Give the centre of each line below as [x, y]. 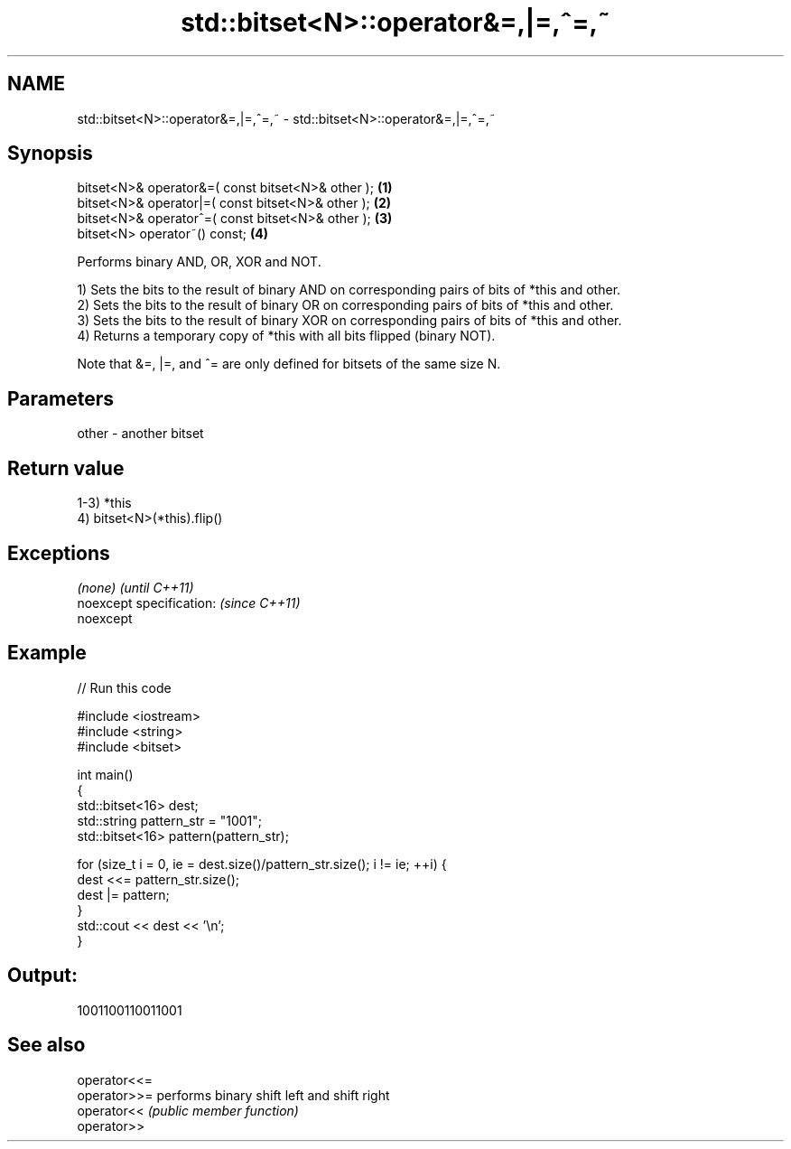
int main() [105, 774]
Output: [42, 976]
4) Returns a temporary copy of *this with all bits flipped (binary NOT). [286, 336]
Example [47, 653]
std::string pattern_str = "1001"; [170, 820]
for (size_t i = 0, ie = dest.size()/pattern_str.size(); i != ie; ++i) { [262, 864]
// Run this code [124, 687]
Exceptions [59, 553]
